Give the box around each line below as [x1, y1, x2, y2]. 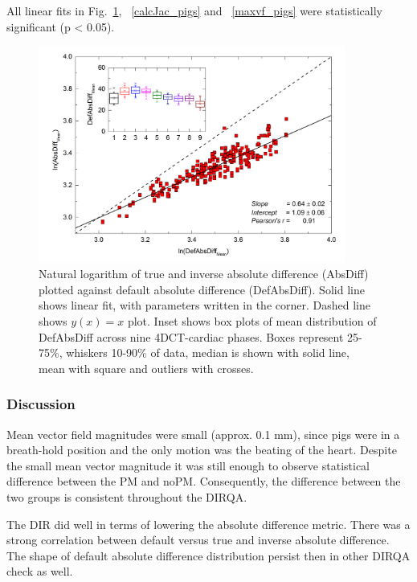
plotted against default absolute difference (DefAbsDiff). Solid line [39, 281, 365, 297]
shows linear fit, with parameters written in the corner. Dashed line [39, 297, 370, 314]
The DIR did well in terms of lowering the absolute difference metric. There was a [6, 515, 411, 532]
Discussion [6, 394, 76, 414]
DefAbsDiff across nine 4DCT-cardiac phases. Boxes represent [39, 328, 344, 345]
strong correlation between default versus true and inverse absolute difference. [6, 531, 390, 548]
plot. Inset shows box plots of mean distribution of [127, 312, 377, 329]
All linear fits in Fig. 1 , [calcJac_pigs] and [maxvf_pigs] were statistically [6, 2, 382, 18]
